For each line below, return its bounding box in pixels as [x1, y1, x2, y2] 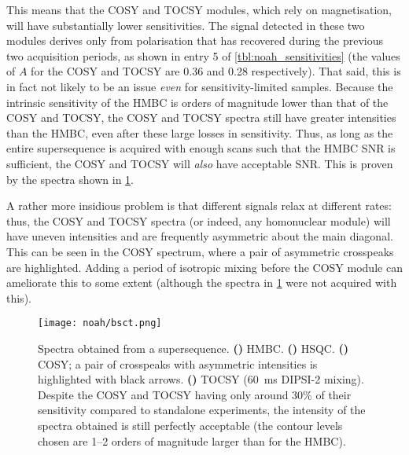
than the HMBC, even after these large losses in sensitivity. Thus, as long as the [6, 124, 393, 141]
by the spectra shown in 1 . [6, 171, 134, 187]
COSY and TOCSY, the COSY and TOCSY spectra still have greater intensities [6, 109, 396, 126]
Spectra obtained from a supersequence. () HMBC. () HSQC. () [38, 339, 349, 356]
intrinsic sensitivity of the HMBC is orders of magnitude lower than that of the [6, 94, 389, 110]
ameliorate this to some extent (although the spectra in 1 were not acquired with [6, 274, 397, 291]
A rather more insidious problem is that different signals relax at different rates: [6, 197, 392, 214]
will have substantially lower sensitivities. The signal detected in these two [6, 17, 365, 33]
